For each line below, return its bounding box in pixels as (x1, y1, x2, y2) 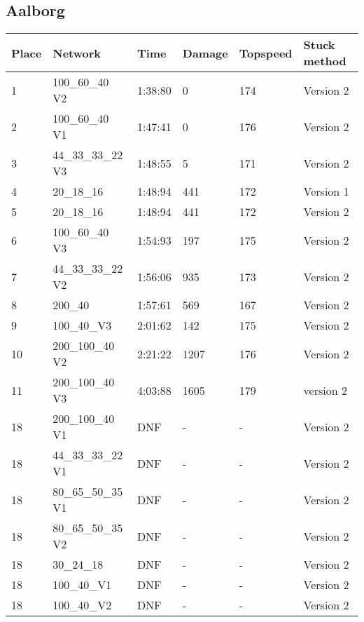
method (303, 53, 346, 69)
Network (52, 44, 101, 61)
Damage (182, 44, 228, 61)
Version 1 (303, 183, 349, 200)
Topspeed (239, 44, 293, 61)
